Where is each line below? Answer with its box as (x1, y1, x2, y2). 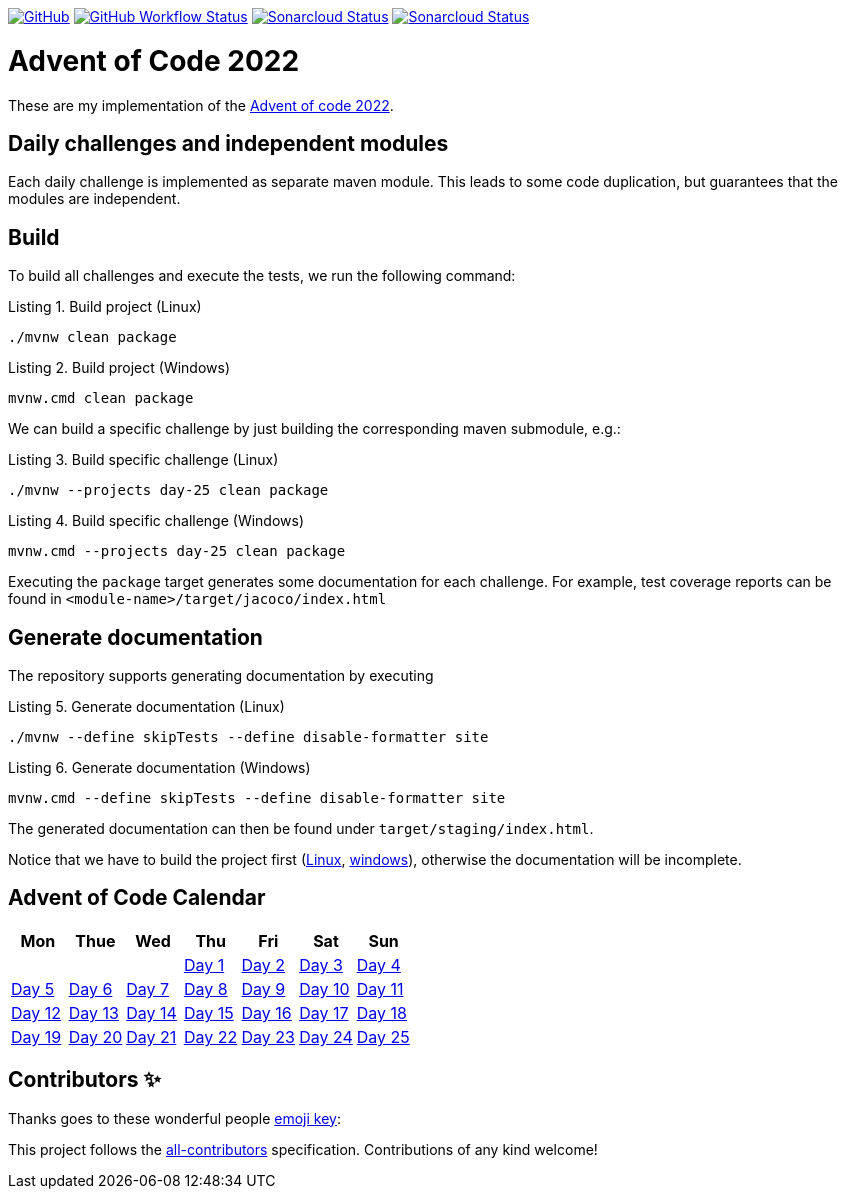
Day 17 (299, 1002, 349, 1023)
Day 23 (241, 1026, 295, 1047)
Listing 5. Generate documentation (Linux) (8, 698, 285, 716)
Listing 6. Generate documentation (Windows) (8, 759, 311, 777)
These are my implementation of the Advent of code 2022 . (8, 96, 394, 114)
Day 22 (183, 1026, 238, 1047)
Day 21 (126, 1026, 177, 1047)
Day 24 (299, 1026, 353, 1047)
